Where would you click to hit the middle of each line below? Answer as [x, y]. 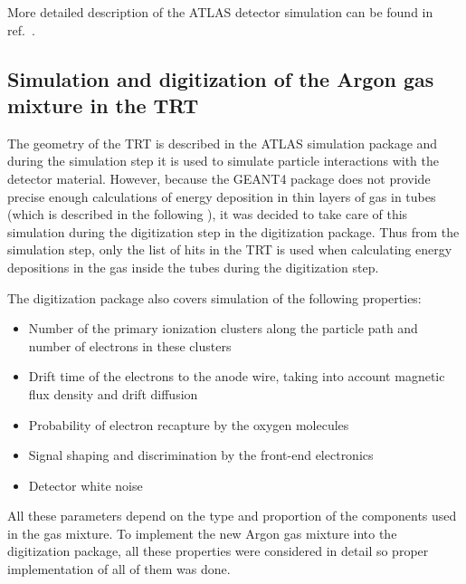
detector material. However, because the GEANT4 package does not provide [219, 178]
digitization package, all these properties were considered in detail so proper [218, 551]
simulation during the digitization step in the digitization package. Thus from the [233, 231]
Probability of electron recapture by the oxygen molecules [189, 424]
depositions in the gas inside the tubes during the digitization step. [193, 267]
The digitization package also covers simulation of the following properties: [214, 297]
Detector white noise [86, 485]
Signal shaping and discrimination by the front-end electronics [201, 455]
